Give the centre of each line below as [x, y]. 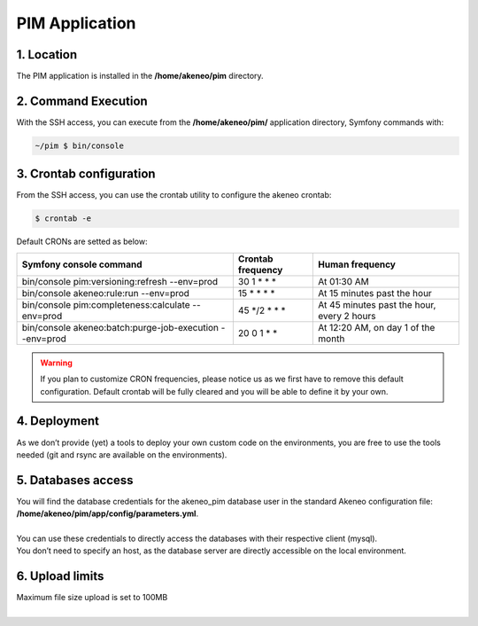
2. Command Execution [82, 101]
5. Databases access [75, 480]
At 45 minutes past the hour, [377, 304]
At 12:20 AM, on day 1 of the [377, 327]
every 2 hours [347, 316]
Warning [56, 363]
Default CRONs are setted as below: [82, 242]
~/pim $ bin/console [79, 145]
